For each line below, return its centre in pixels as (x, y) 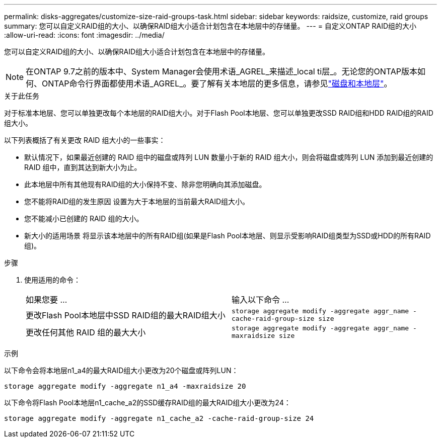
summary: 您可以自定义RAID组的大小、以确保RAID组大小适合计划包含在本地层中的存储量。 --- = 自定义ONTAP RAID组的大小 (210, 26)
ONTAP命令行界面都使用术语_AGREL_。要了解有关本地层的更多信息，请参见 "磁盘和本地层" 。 (217, 83)
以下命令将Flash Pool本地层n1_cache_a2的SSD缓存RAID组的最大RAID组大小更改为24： (148, 403)
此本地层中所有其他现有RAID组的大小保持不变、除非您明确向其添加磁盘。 (145, 184)
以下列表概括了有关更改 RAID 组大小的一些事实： (85, 140)
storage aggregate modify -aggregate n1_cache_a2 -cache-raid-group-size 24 (159, 418)
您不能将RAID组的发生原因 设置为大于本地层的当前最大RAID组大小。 (137, 201)
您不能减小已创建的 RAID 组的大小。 (84, 218)
